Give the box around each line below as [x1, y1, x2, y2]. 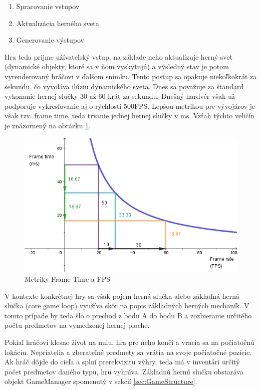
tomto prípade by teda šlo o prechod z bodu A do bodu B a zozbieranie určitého [5, 310, 252, 320]
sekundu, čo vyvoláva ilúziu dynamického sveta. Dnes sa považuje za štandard [5, 81, 244, 91]
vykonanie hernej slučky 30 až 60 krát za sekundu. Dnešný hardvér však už [5, 91, 235, 101]
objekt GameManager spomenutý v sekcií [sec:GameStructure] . [5, 376, 197, 386]
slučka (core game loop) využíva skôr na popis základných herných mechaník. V [5, 300, 249, 311]
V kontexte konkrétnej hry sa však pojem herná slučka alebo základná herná [5, 290, 240, 301]
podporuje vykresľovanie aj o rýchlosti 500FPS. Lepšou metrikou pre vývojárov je [5, 100, 255, 111]
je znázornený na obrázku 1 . [5, 120, 91, 130]
